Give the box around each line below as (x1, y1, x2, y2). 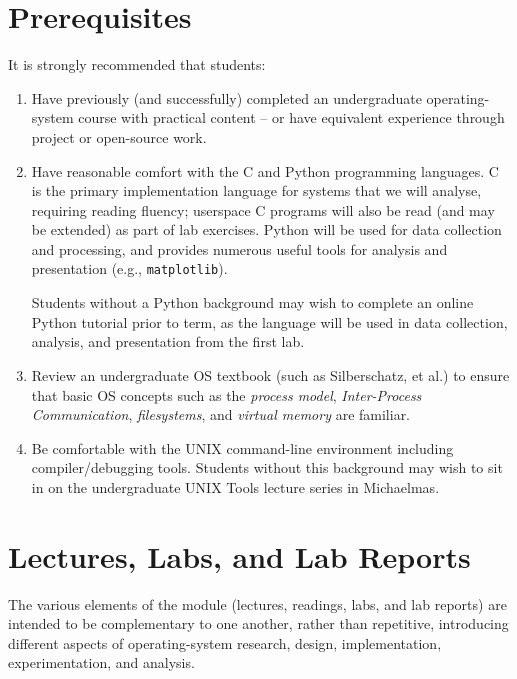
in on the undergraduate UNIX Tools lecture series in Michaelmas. (31, 476, 440, 497)
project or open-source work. (31, 126, 207, 147)
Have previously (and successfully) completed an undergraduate (31, 87, 422, 108)
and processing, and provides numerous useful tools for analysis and (31, 238, 448, 259)
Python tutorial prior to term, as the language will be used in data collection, (31, 311, 508, 332)
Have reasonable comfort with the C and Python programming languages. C (31, 160, 499, 181)
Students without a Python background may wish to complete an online (31, 292, 474, 313)
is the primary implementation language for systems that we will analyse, (31, 180, 482, 201)
